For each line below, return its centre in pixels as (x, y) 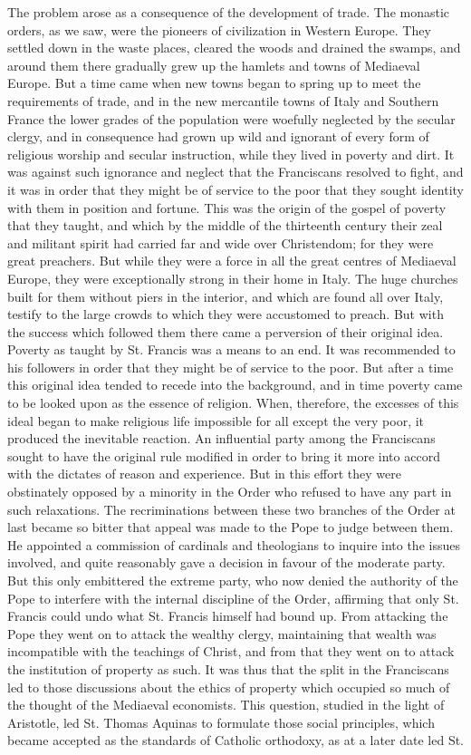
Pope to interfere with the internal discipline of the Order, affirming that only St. (233, 598)
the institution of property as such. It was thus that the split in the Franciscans (228, 668)
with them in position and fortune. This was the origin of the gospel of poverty (227, 207)
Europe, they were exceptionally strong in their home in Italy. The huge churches (233, 278)
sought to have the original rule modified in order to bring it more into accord (224, 455)
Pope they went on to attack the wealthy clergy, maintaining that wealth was (222, 633)
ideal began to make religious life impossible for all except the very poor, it (216, 420)
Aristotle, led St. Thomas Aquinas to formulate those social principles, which (221, 722)
